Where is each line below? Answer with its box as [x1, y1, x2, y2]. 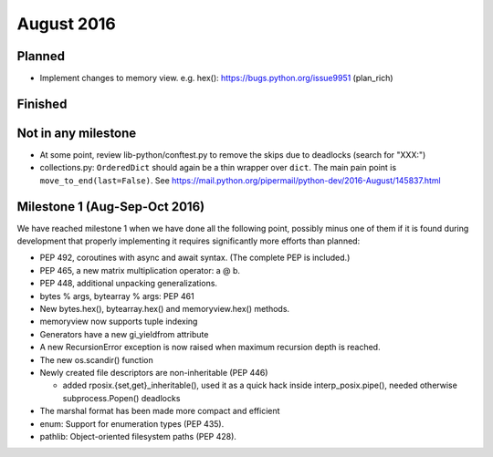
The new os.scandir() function [39, 354, 154, 365]
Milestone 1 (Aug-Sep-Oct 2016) [16, 199, 205, 214]
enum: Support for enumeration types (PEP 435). [39, 418, 225, 429]
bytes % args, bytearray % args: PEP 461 [39, 290, 195, 301]
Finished [16, 96, 68, 111]
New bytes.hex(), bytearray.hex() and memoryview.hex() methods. [39, 304, 290, 315]
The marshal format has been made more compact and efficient [39, 406, 280, 417]
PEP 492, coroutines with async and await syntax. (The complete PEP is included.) [39, 252, 351, 264]
